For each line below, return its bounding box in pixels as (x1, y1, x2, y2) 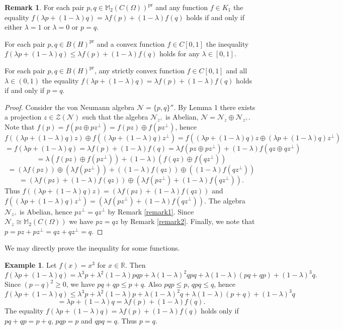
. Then (125, 259, 146, 270)
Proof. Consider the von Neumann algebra (5, 101, 135, 112)
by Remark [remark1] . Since (108, 206, 194, 216)
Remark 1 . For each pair (5, 2, 84, 12)
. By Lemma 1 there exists (174, 101, 255, 112)
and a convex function (97, 38, 165, 49)
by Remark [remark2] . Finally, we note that (120, 216, 255, 227)
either (5, 22, 23, 32)
